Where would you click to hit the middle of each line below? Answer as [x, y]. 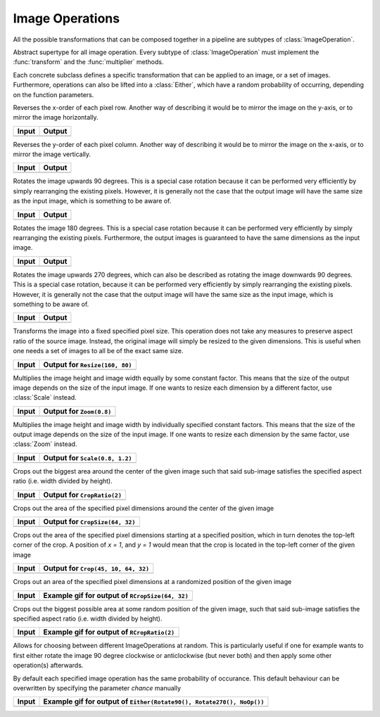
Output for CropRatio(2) [83, 495]
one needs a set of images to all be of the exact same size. [98, 351]
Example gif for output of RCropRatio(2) [109, 632]
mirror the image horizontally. [56, 118]
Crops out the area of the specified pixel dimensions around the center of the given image [144, 508]
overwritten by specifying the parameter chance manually [97, 688]
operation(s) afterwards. [48, 666]
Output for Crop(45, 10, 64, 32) [96, 569]
